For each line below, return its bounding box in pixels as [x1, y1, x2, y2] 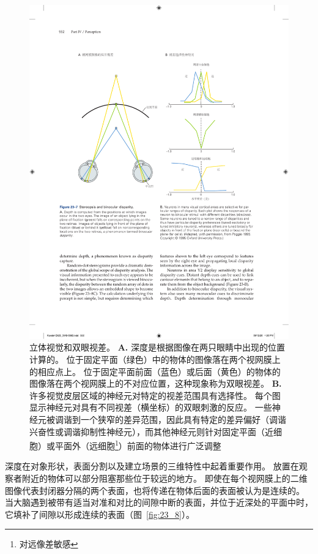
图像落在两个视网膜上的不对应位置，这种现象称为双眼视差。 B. [29, 377, 282, 390]
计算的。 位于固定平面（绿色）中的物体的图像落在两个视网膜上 [29, 352, 281, 365]
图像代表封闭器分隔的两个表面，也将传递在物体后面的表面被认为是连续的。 [5, 484, 305, 496]
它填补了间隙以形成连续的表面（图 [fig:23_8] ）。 [5, 507, 194, 520]
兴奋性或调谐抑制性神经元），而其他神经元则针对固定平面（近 [29, 425, 273, 438]
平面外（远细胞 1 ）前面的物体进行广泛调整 [54, 438, 221, 452]
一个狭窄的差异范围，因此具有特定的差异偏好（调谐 [80, 412, 286, 425]
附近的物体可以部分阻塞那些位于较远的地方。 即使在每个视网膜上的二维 [21, 471, 308, 484]
